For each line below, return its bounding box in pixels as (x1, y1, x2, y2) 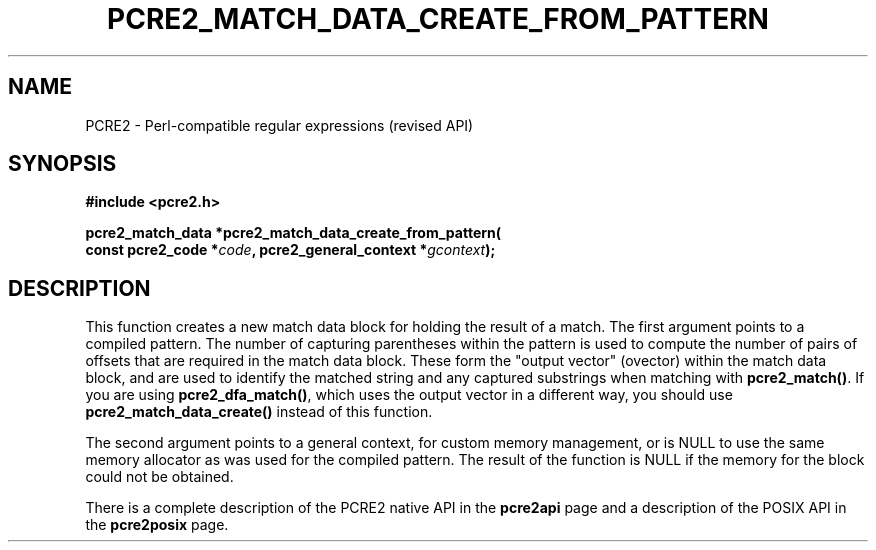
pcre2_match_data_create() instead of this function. (85, 403, 433, 421)
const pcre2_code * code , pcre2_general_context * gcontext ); (85, 241, 496, 259)
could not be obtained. (85, 468, 234, 486)
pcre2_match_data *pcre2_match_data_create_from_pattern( (85, 224, 502, 242)
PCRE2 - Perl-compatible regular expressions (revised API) (85, 116, 474, 134)
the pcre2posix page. (85, 516, 229, 534)
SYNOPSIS (8, 151, 117, 177)
